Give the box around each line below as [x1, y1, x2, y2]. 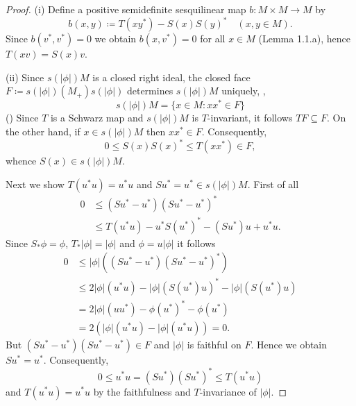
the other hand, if [6, 124, 80, 138]
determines [126, 83, 173, 98]
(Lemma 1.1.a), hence [258, 31, 350, 46]
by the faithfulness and [93, 384, 191, 398]
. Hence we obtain [251, 337, 328, 352]
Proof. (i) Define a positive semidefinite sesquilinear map [6, 2, 246, 16]
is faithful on [187, 337, 241, 352]
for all [200, 31, 226, 46]
